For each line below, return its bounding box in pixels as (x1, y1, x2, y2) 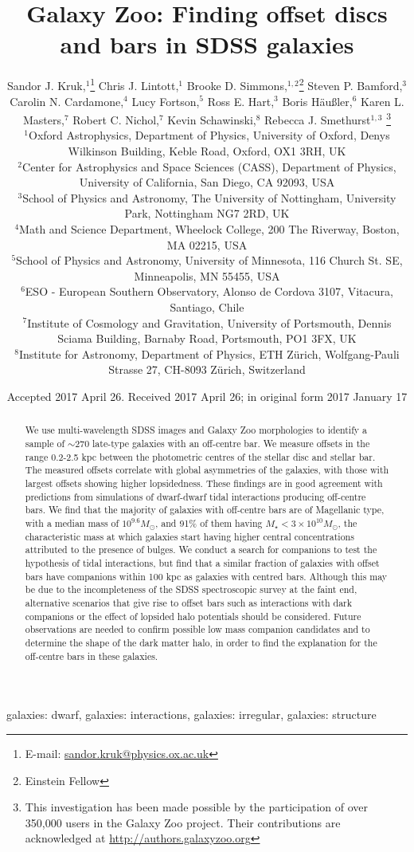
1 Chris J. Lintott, (90, 75, 179, 93)
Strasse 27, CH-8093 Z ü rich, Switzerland (108, 361, 306, 378)
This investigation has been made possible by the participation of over (25, 799, 368, 815)
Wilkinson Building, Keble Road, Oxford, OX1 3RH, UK (68, 143, 346, 159)
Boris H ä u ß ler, (282, 92, 353, 109)
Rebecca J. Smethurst (264, 111, 371, 128)
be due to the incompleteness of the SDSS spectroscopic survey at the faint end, (25, 583, 357, 596)
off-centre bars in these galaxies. (25, 649, 158, 662)
